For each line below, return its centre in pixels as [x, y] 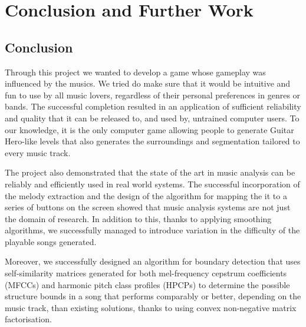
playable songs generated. [51, 241]
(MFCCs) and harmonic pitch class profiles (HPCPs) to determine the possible [147, 284]
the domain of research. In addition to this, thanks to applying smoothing [138, 218]
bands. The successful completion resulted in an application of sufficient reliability [153, 106]
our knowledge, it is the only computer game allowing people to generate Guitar [149, 129]
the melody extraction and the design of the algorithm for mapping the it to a [146, 195]
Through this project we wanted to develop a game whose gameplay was [135, 72]
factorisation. [28, 319]
